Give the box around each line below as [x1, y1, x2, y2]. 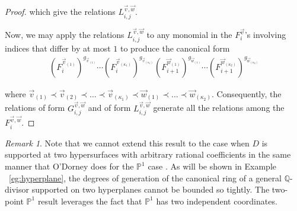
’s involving [244, 28, 286, 41]
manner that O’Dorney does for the [5, 160, 134, 172]
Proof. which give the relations [5, 5, 116, 18]
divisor [5, 183, 29, 196]
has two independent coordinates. [156, 194, 277, 207]
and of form [88, 101, 131, 114]
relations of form [5, 101, 65, 114]
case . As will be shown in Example [148, 160, 277, 172]
